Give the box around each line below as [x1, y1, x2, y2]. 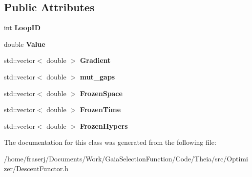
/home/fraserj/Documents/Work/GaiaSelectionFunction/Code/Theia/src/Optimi [4, 153, 248, 163]
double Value [4, 39, 45, 49]
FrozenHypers [80, 120, 128, 131]
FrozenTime [80, 104, 121, 115]
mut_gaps [80, 71, 115, 81]
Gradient [80, 55, 111, 65]
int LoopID [4, 22, 41, 33]
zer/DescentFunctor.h [4, 163, 68, 173]
